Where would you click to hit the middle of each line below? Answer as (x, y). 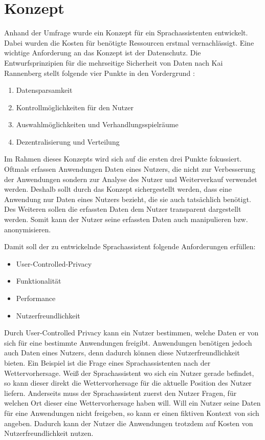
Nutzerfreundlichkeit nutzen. (49, 433)
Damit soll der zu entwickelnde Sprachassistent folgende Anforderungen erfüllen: (130, 246)
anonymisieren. (28, 229)
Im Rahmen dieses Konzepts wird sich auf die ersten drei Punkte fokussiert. (123, 159)
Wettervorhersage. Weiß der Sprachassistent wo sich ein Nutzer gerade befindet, (129, 373)
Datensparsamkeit (44, 90)
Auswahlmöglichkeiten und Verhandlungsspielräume (97, 124)
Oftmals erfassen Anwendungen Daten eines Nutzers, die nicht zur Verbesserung (130, 169)
